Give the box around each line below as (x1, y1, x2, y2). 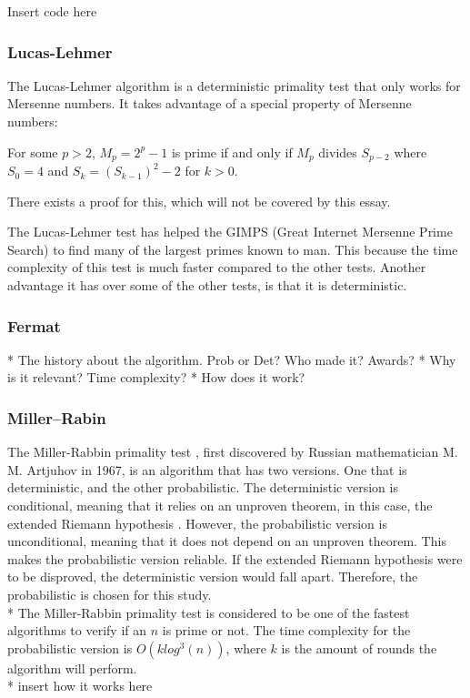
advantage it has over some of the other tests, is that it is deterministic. (7, 276, 407, 295)
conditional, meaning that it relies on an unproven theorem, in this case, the (7, 496, 433, 515)
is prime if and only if (171, 142, 293, 161)
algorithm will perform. (7, 658, 137, 677)
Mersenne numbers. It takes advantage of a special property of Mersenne (7, 94, 412, 113)
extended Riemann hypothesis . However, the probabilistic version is (7, 513, 387, 532)
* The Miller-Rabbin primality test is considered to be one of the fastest (7, 602, 410, 622)
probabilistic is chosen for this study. (7, 584, 212, 603)
